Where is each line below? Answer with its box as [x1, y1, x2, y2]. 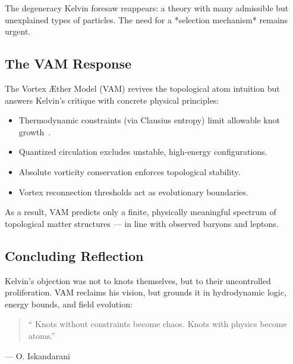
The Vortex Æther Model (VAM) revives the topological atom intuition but [5, 82, 280, 94]
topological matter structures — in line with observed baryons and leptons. [5, 217, 279, 229]
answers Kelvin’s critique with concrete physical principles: [5, 94, 219, 106]
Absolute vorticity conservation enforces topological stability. [18, 165, 241, 178]
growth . [18, 125, 51, 138]
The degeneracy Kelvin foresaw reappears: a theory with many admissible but [5, 2, 289, 14]
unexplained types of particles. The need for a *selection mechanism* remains [5, 13, 288, 26]
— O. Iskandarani [5, 349, 70, 362]
